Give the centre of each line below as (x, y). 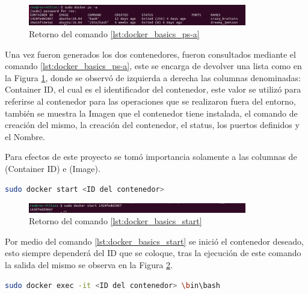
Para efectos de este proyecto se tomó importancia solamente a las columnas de (151, 157)
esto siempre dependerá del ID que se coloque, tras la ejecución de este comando (153, 253)
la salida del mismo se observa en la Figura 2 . (89, 265)
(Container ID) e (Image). (53, 169)
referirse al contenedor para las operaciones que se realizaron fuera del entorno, (150, 101)
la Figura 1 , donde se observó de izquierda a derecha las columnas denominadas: (153, 77)
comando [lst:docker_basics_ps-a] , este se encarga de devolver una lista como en (153, 66)
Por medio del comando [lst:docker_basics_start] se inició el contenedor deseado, (155, 241)
